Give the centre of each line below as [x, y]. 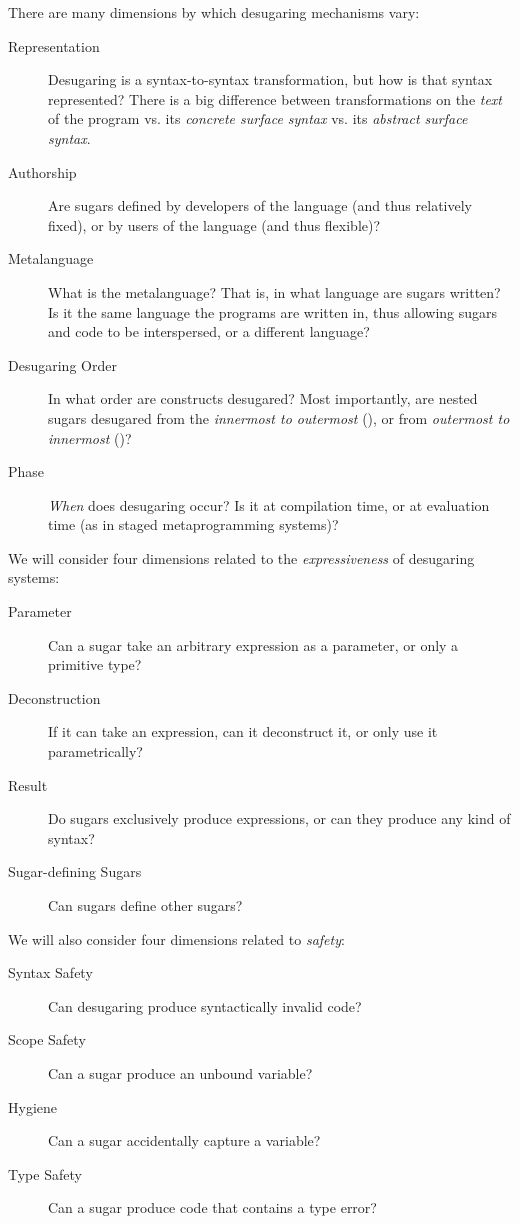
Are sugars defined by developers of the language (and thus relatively [260, 205]
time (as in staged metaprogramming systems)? [193, 524]
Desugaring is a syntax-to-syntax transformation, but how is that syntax [270, 79]
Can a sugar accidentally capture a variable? [184, 1140]
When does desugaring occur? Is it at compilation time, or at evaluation [269, 504]
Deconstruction [54, 697]
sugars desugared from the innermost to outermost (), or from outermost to [279, 417]
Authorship [42, 171]
